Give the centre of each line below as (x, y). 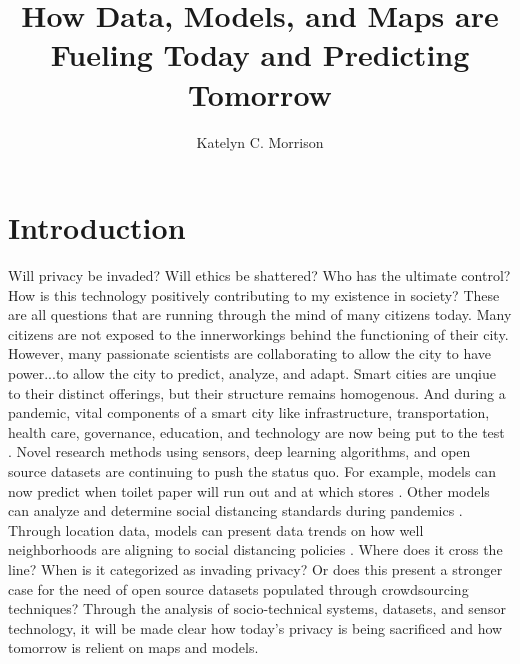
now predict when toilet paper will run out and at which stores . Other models (249, 490)
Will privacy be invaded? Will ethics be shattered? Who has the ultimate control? (259, 275)
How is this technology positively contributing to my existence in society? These (254, 294)
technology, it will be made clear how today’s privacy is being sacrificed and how (255, 627)
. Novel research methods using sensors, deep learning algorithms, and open (239, 451)
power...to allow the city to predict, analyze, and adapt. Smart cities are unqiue (252, 373)
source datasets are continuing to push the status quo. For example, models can (252, 470)
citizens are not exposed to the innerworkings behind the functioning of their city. (258, 333)
